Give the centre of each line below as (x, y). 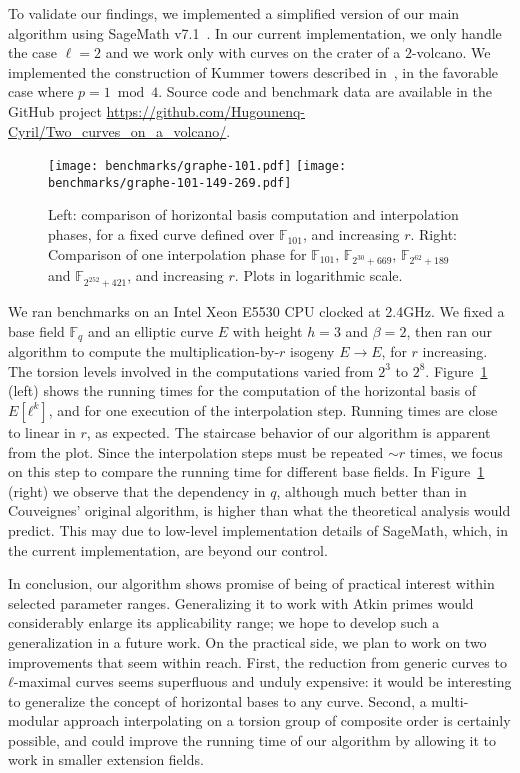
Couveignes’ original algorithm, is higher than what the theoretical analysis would (259, 510)
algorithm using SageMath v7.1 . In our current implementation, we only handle (255, 32)
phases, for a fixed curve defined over (161, 234)
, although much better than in (371, 490)
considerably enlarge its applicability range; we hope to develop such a (224, 622)
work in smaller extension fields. (106, 759)
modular (34, 720)
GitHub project (55, 110)
